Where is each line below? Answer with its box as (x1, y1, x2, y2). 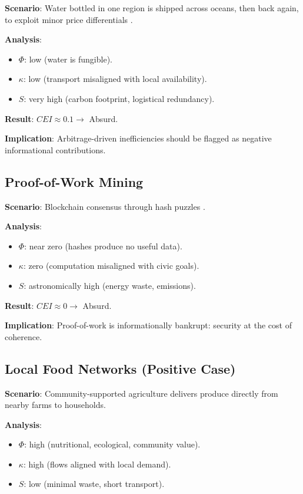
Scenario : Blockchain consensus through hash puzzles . (5, 200, 205, 212)
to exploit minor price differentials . (5, 13, 133, 25)
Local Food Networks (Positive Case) (5, 359, 236, 377)
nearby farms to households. (5, 399, 106, 411)
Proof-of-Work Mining (5, 172, 144, 190)
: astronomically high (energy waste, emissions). (24, 279, 196, 291)
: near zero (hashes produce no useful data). (24, 239, 182, 252)
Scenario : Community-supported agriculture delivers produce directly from (5, 387, 278, 399)
